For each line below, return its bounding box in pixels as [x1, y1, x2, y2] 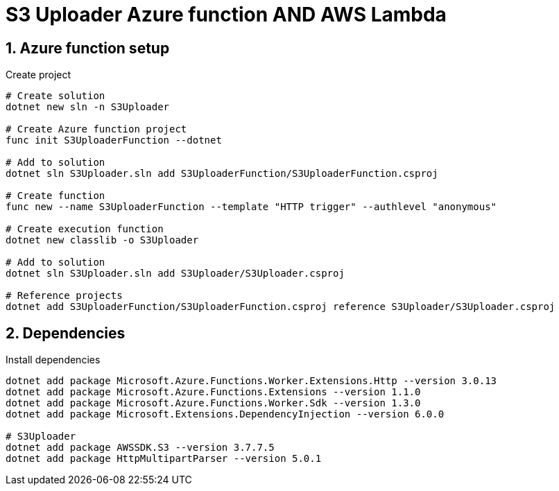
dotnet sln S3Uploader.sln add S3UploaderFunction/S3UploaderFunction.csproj [6, 168, 438, 180]
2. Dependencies [6, 324, 126, 342]
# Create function [6, 190, 105, 202]
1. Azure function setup [6, 39, 170, 57]
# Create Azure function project [6, 123, 187, 135]
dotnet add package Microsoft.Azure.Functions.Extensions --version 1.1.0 [6, 386, 421, 398]
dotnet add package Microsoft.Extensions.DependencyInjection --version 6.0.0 [6, 408, 445, 420]
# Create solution [6, 90, 105, 102]
